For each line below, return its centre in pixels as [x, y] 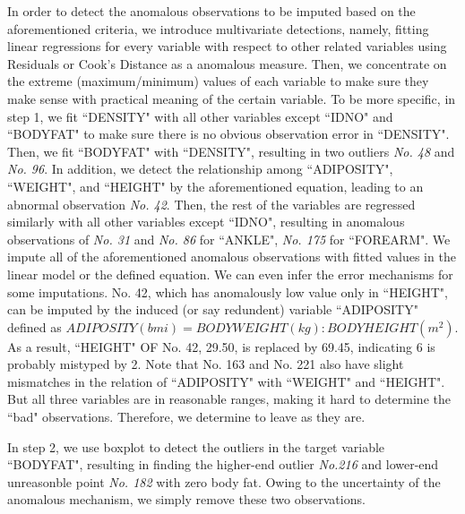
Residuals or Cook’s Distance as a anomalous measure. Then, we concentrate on [227, 63]
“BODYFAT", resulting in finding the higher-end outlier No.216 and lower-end [223, 464]
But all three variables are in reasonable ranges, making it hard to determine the [229, 399]
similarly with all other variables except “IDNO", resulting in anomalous [206, 222]
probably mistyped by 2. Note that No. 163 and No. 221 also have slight [206, 364]
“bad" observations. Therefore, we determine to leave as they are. [186, 417]
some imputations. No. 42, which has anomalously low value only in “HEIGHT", [228, 291]
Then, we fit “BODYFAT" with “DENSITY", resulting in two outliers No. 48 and [231, 151]
